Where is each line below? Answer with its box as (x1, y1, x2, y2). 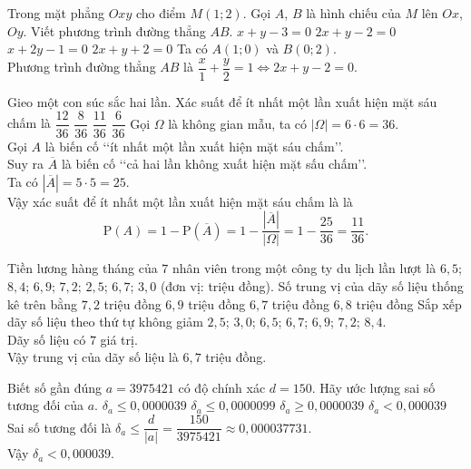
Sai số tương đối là (7, 417, 112, 436)
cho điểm (135, 4, 186, 22)
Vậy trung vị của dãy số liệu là (7, 347, 179, 366)
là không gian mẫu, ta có (168, 113, 308, 132)
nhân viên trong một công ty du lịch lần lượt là (172, 259, 437, 278)
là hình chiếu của (306, 4, 401, 22)
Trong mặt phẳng (7, 4, 105, 22)
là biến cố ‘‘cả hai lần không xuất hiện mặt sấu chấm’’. (61, 154, 368, 173)
